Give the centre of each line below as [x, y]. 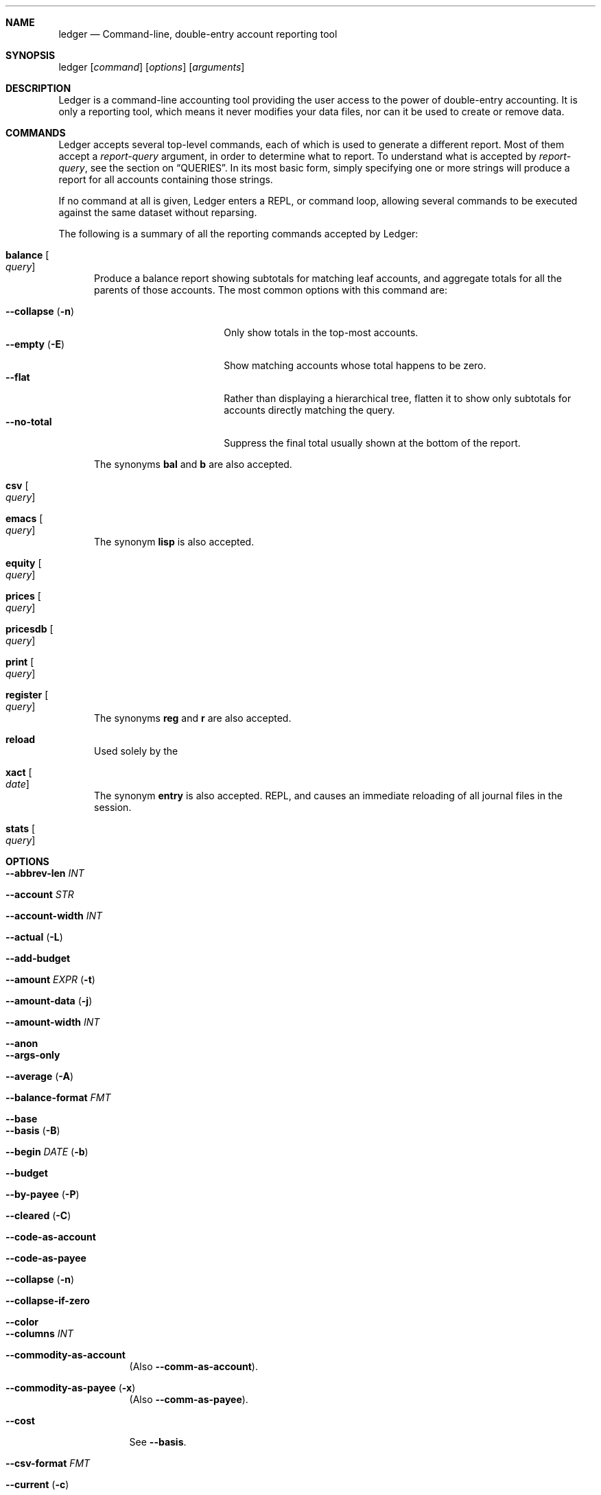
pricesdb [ [30, 629]
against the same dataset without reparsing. [158, 212]
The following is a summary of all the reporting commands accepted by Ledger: [238, 234]
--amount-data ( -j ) [49, 1001]
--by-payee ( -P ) [43, 1194]
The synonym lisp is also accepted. [174, 542]
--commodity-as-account [66, 1355]
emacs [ [24, 518]
